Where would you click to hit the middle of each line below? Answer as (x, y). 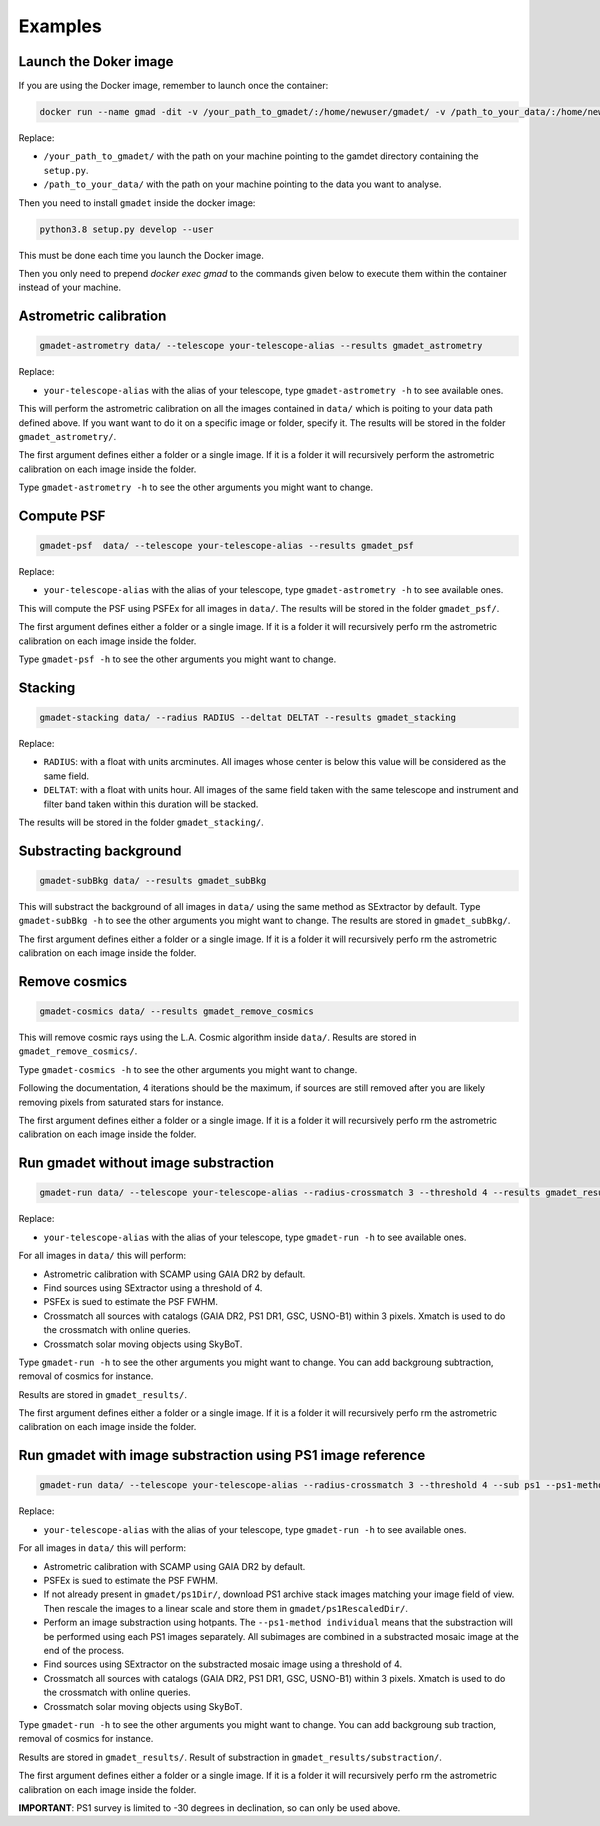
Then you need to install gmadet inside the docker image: (137, 202)
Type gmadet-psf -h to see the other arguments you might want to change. (177, 659)
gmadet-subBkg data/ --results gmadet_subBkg (153, 880)
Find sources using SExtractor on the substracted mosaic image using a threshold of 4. (223, 1664)
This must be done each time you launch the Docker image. (141, 255)
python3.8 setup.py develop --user (126, 229)
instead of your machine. (70, 287)
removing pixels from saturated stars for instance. (121, 1102)
